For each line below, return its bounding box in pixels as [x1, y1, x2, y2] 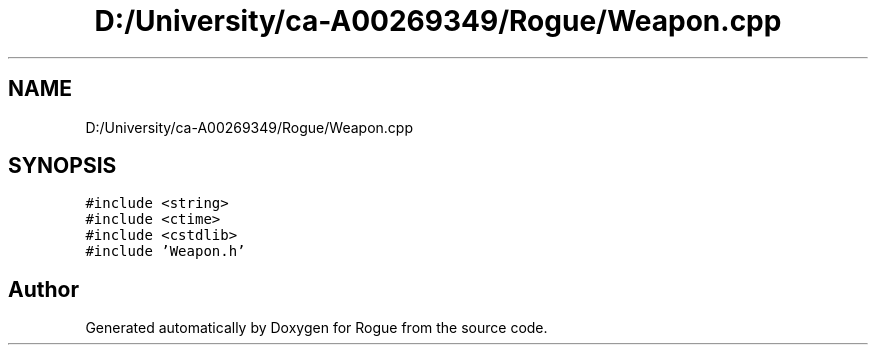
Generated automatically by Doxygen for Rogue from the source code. [85, 319, 548, 337]
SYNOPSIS [8, 153, 117, 179]
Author [8, 276, 79, 302]
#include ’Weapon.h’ [85, 243, 246, 260]
